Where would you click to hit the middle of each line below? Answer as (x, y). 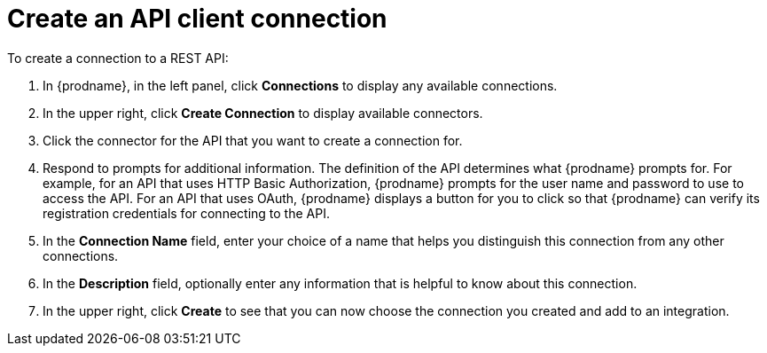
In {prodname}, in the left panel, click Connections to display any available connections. (300, 85)
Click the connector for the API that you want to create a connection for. (253, 140)
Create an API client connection (197, 19)
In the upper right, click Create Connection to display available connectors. (263, 113)
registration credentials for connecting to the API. (186, 213)
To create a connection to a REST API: (118, 58)
